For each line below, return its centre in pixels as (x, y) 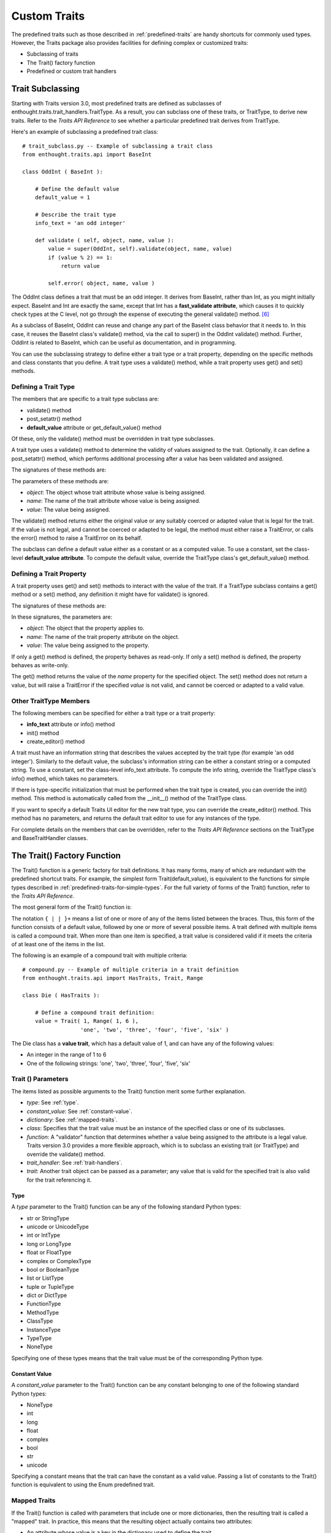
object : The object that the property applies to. (86, 628)
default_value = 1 (63, 197)
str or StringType (48, 1218)
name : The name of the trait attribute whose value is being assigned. (113, 501)
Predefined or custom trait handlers (71, 71)
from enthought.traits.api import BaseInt (87, 154)
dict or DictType (47, 1295)
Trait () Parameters (40, 1079)
